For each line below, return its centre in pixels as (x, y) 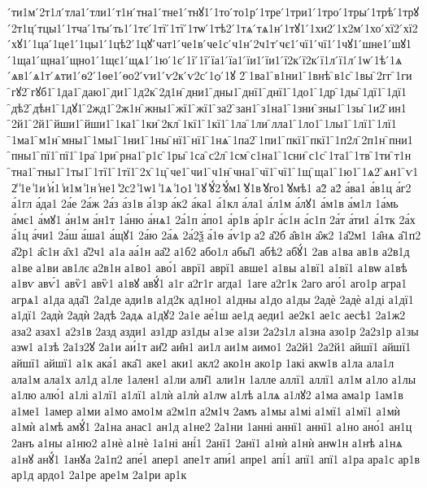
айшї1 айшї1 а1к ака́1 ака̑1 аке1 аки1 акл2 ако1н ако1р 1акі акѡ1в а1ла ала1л (203, 363)
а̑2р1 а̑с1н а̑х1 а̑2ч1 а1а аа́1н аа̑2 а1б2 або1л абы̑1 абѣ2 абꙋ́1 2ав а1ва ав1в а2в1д (211, 251)
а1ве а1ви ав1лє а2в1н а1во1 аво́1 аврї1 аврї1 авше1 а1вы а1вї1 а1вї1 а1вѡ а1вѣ (209, 267)
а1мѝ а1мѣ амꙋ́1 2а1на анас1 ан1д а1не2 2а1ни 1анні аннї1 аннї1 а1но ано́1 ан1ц (212, 426)
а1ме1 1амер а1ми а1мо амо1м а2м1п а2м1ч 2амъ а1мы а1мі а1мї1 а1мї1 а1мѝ (206, 410)
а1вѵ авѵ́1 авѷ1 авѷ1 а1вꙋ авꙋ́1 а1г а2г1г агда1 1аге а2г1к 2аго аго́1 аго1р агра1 (209, 283)
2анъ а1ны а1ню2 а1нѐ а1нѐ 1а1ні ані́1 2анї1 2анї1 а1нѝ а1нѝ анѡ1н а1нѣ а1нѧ (207, 443)
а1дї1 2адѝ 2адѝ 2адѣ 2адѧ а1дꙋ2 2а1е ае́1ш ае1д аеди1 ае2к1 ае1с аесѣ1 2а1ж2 (209, 315)
